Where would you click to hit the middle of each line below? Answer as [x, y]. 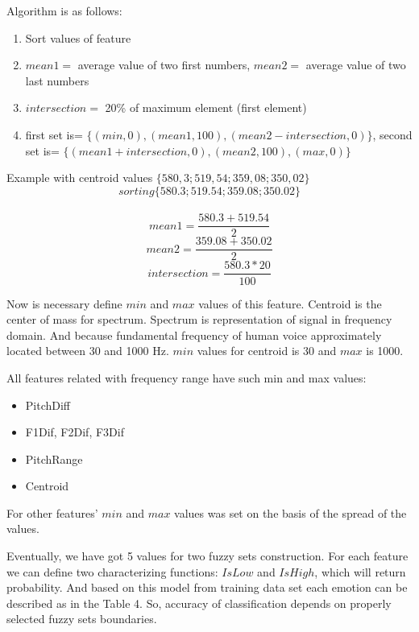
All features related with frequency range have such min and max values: [187, 377]
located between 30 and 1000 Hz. [88, 351]
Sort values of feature [78, 37]
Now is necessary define [64, 303]
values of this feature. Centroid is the [290, 303]
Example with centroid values [80, 178]
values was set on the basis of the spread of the [290, 512]
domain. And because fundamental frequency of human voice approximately [194, 335]
